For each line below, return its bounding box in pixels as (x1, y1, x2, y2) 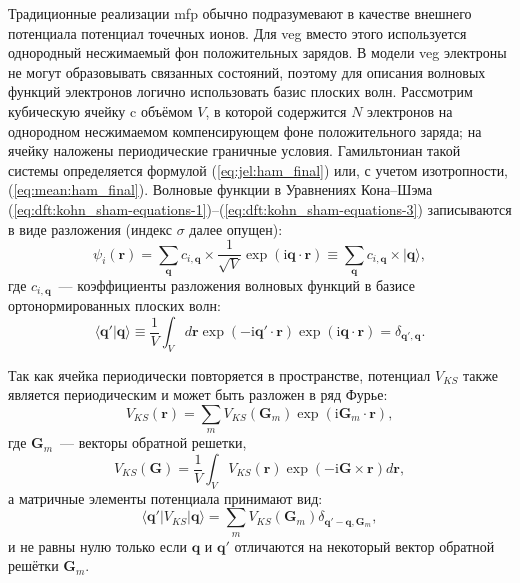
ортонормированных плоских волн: (8, 295, 221, 316)
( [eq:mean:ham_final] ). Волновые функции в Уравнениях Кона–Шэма (8, 179, 433, 200)
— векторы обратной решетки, (60, 432, 247, 453)
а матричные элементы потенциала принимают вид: (8, 487, 323, 508)
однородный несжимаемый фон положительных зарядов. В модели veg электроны (8, 42, 507, 63)
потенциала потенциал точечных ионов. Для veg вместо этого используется (8, 22, 467, 43)
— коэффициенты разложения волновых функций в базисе (58, 274, 415, 295)
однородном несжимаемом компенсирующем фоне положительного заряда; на (8, 120, 482, 141)
